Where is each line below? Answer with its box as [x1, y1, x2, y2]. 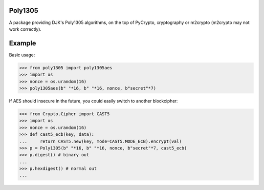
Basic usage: [9, 52, 35, 58]
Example [9, 39, 36, 47]
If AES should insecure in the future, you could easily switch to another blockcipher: [9, 98, 178, 104]
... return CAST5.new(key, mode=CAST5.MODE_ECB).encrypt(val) [19, 138, 182, 144]
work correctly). [9, 26, 42, 32]
